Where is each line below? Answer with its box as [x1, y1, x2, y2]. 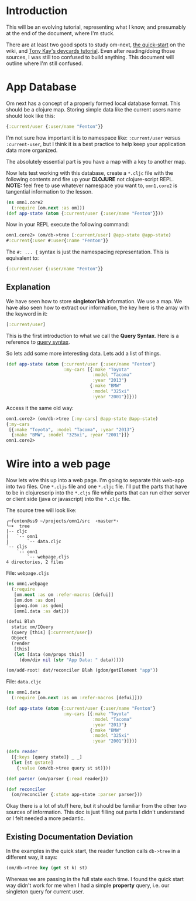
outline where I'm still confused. [6, 60, 83, 67]
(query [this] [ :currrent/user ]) [11, 629, 93, 636]
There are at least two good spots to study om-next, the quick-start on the [6, 41, 185, 48]
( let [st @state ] [11, 760, 54, 765]
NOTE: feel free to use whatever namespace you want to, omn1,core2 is [6, 182, 177, 189]
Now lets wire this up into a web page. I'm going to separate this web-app [6, 477, 184, 484]
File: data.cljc [6, 678, 42, 685]
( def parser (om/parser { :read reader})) [6, 775, 109, 781]
